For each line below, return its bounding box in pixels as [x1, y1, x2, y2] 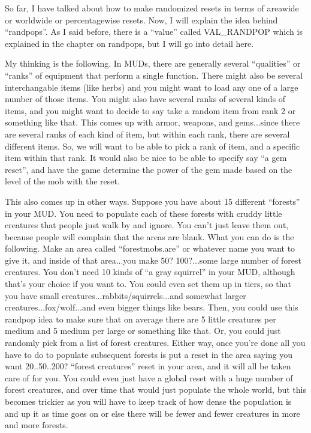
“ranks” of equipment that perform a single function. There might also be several [5, 68, 303, 81]
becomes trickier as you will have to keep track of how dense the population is [5, 395, 292, 407]
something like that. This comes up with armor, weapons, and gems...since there [5, 116, 300, 129]
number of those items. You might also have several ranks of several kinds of [5, 92, 286, 105]
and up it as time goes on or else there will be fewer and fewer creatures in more [5, 407, 300, 419]
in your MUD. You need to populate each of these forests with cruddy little [5, 207, 282, 219]
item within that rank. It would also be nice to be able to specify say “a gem [5, 151, 287, 164]
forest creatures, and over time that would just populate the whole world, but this [5, 383, 306, 396]
